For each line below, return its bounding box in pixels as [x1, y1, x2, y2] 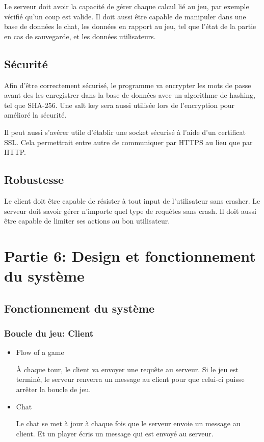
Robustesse [4, 172, 64, 187]
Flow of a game [16, 347, 64, 357]
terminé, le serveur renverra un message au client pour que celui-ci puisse [16, 374, 245, 384]
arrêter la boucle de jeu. [16, 384, 91, 395]
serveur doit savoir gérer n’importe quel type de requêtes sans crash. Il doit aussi [4, 205, 256, 216]
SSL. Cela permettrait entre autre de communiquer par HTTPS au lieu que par [4, 136, 253, 147]
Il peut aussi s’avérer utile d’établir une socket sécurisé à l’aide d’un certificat [4, 126, 246, 137]
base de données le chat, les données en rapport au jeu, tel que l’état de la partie [4, 21, 256, 32]
